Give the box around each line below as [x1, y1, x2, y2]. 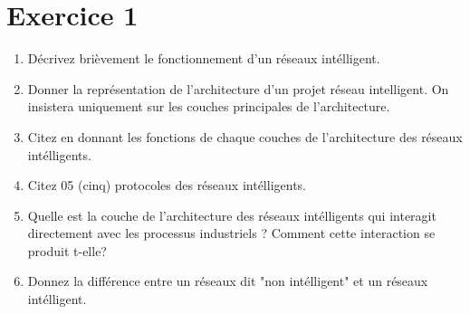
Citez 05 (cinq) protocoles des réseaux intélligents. [27, 176, 306, 195]
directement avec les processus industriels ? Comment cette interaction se [27, 224, 436, 243]
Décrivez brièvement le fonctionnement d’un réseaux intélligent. [27, 49, 380, 68]
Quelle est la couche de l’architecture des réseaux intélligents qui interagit [27, 205, 436, 224]
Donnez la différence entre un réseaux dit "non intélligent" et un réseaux [27, 271, 428, 290]
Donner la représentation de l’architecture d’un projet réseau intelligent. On [27, 79, 449, 98]
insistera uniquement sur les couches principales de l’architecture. [27, 97, 390, 116]
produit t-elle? [27, 241, 107, 260]
